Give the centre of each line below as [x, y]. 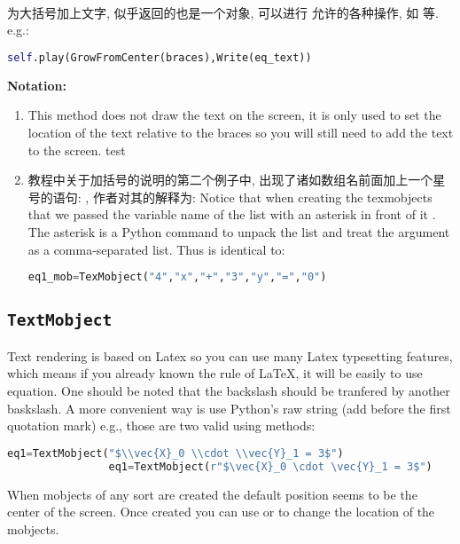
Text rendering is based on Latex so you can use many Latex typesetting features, [230, 355]
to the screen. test [77, 150]
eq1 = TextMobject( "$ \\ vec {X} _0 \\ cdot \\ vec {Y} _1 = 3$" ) [175, 453]
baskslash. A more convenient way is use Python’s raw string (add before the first [229, 408]
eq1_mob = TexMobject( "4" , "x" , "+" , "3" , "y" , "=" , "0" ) [177, 277]
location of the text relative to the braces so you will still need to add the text [241, 133]
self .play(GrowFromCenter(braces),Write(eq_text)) [160, 57]
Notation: [37, 85]
